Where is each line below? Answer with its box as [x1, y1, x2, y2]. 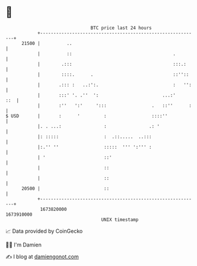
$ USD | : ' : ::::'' [5, 113, 168, 119]
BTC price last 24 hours [90, 25, 152, 31]
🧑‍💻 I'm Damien [5, 241, 42, 248]
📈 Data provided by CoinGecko [5, 227, 83, 235]
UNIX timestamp [101, 216, 139, 223]
